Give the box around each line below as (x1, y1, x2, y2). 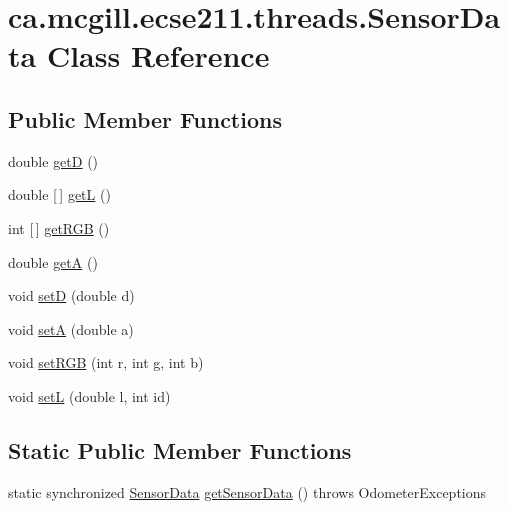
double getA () (8, 251, 98, 272)
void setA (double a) (8, 318, 134, 339)
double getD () (8, 150, 99, 171)
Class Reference (46, 35, 270, 76)
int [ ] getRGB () (8, 217, 110, 238)
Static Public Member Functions (8, 434, 352, 465)
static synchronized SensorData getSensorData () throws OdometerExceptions (8, 481, 487, 502)
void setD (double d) (8, 285, 135, 306)
